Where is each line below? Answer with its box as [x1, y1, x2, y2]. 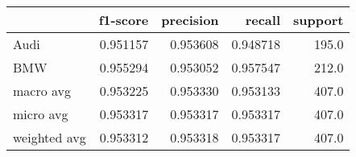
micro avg [13, 105, 68, 123]
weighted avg [13, 128, 86, 147]
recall [245, 10, 281, 29]
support [293, 10, 344, 29]
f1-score [98, 10, 149, 29]
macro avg [13, 81, 72, 100]
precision [161, 10, 219, 29]
